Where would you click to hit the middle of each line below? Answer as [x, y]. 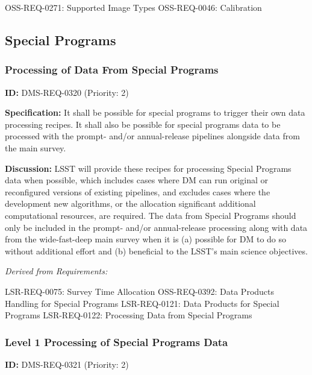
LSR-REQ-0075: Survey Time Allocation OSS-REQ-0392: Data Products [140, 291]
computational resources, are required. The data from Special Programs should [151, 215]
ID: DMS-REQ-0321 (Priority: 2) [67, 364]
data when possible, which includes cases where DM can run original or [137, 180]
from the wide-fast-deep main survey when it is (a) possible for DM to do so [146, 239]
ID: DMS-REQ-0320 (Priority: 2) [67, 92]
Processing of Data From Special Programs [112, 70]
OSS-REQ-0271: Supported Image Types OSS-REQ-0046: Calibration [133, 7]
